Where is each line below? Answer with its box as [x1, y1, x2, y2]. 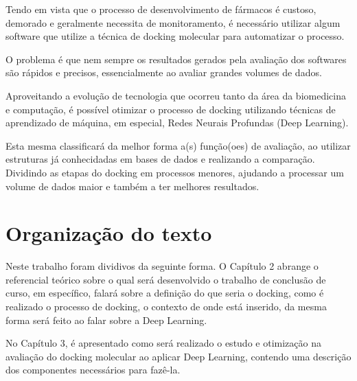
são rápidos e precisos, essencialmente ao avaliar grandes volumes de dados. [5, 65, 322, 80]
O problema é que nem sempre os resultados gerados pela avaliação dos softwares [5, 51, 347, 66]
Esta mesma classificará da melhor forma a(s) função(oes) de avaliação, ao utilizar [5, 138, 351, 152]
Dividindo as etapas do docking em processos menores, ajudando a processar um [5, 165, 344, 179]
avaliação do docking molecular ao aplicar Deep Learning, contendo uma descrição [5, 349, 352, 363]
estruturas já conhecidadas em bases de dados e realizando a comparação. [5, 152, 315, 166]
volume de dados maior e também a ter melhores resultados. [5, 178, 260, 193]
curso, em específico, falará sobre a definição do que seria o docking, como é [5, 286, 324, 300]
